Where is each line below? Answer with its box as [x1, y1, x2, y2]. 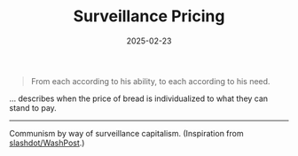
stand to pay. [9, 102, 58, 113]
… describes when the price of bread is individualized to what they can [9, 93, 269, 104]
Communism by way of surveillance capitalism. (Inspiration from [9, 128, 244, 138]
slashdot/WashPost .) [9, 137, 85, 148]
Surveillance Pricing [73, 6, 225, 27]
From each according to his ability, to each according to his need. [30, 75, 271, 86]
